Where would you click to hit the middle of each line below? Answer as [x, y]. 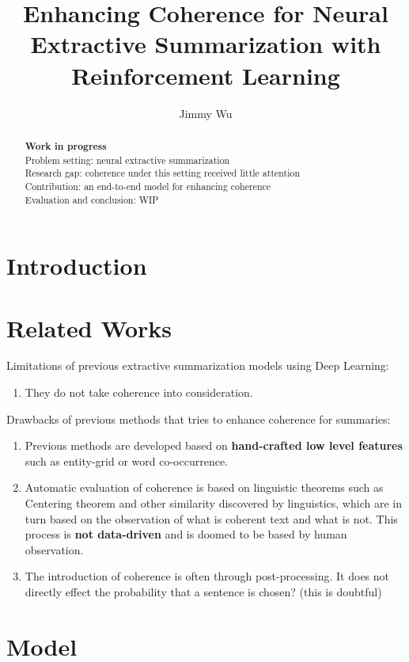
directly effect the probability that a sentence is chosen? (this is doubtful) [203, 592]
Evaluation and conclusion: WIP [92, 199]
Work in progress [66, 146]
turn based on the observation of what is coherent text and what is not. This [211, 518]
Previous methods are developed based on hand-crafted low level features [214, 445]
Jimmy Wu [206, 113]
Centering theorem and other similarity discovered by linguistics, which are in [213, 503]
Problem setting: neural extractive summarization [127, 160]
